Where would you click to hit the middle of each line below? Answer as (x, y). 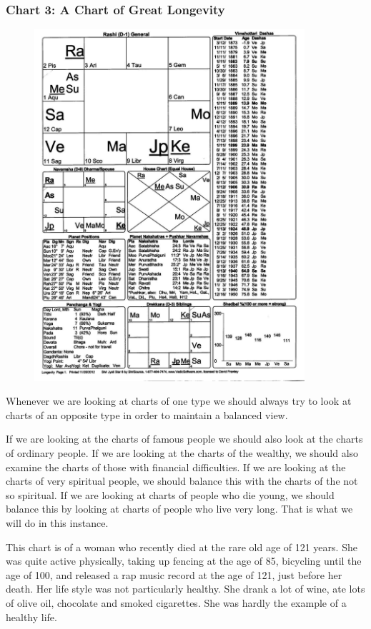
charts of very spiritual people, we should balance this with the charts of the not (182, 481)
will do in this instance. (57, 522)
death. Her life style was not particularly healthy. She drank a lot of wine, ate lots (185, 589)
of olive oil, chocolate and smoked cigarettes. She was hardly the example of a (176, 602)
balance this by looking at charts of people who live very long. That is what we (179, 509)
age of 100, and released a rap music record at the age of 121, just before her (174, 574)
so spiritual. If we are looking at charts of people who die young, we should (170, 494)
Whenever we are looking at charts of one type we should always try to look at (179, 401)
